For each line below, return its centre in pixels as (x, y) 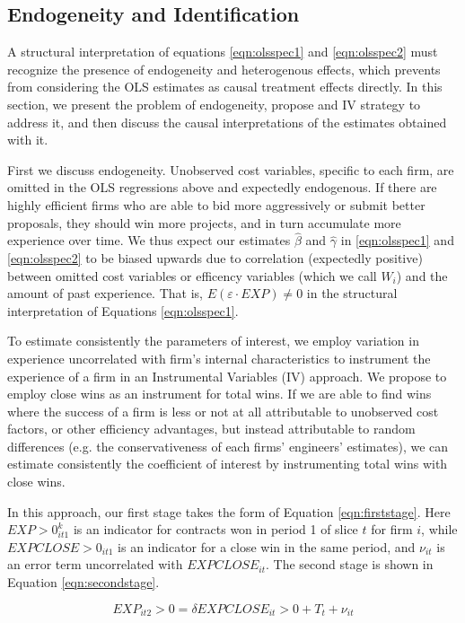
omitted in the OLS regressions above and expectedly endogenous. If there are (222, 187)
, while (439, 529)
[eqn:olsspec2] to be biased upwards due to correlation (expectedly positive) (215, 257)
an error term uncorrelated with (95, 564)
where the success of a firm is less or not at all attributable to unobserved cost (223, 411)
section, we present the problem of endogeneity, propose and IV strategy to (214, 104)
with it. (28, 140)
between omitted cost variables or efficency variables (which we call (192, 275)
